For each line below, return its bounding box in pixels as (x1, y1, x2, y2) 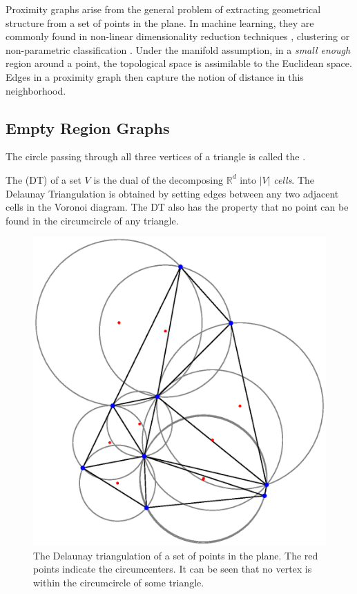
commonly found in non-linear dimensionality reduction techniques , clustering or (6, 29, 350, 44)
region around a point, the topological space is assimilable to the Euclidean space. (6, 56, 352, 70)
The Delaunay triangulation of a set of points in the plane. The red (33, 548, 318, 562)
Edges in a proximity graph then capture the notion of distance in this (6, 69, 304, 84)
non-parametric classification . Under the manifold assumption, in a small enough (6, 42, 351, 57)
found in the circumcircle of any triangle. (6, 213, 179, 227)
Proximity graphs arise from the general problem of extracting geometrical (6, 2, 321, 16)
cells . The (273, 172, 315, 186)
